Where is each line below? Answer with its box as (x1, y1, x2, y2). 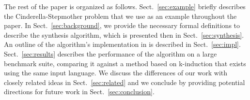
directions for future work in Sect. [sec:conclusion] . (4, 86, 155, 97)
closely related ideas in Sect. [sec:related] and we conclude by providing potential (4, 77, 245, 87)
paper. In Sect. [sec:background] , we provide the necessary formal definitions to (4, 20, 240, 30)
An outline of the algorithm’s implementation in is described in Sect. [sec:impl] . (4, 39, 241, 49)
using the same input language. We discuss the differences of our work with (4, 68, 228, 78)
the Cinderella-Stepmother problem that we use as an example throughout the (4, 11, 237, 21)
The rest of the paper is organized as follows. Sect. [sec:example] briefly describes (4, 1, 246, 11)
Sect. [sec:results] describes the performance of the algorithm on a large (4, 48, 217, 58)
